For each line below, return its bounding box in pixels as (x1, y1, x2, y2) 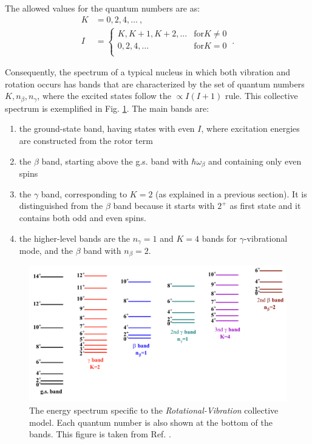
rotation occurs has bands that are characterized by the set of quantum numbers (5, 77, 305, 90)
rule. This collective (225, 89, 298, 102)
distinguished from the (19, 199, 103, 212)
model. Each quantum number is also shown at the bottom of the (29, 415, 273, 428)
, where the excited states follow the (37, 89, 172, 102)
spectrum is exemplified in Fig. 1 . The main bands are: (5, 101, 209, 114)
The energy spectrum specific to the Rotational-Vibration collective (29, 404, 279, 416)
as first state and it (229, 199, 301, 212)
